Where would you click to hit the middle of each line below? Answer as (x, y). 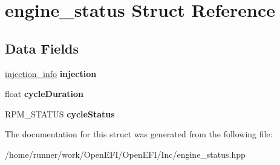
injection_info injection (51, 73)
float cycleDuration (44, 94)
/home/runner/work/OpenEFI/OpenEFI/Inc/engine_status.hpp (125, 154)
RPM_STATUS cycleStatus (60, 114)
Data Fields (42, 48)
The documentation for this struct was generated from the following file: (139, 134)
